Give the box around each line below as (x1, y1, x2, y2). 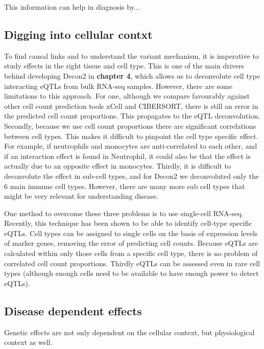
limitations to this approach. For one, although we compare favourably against (4, 90, 250, 101)
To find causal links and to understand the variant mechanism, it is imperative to (4, 50, 259, 61)
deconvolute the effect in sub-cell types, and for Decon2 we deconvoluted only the (4, 170, 259, 181)
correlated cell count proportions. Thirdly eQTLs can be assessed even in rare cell (4, 258, 260, 268)
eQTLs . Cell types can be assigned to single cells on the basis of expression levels (4, 227, 258, 238)
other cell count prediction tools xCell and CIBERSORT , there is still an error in (4, 100, 258, 111)
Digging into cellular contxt (4, 26, 153, 42)
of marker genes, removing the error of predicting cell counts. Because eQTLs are (4, 238, 258, 248)
